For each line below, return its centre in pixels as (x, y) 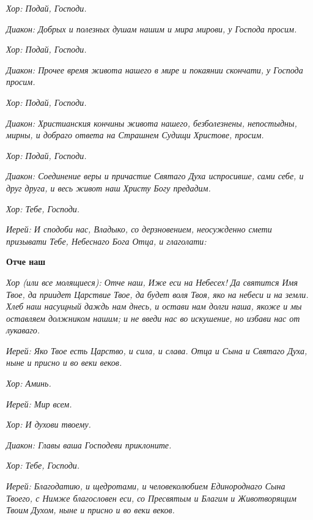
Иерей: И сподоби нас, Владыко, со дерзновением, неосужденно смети (139, 229)
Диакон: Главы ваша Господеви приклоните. (89, 444)
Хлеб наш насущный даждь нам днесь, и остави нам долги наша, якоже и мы (154, 306)
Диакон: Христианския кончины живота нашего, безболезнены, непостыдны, (152, 123)
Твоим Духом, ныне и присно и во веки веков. (90, 510)
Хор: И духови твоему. (49, 424)
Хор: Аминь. (29, 383)
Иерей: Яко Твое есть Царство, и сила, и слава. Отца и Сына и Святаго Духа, (157, 350)
